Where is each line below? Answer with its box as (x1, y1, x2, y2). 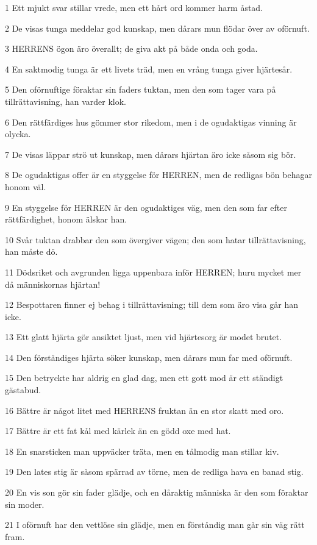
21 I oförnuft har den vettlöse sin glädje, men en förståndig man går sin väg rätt (5, 518, 305, 531)
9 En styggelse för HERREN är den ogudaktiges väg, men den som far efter (5, 201, 288, 213)
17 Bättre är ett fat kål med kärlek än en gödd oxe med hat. (5, 424, 231, 437)
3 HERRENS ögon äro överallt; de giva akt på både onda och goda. (5, 42, 258, 55)
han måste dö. (5, 245, 58, 258)
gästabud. (5, 383, 41, 396)
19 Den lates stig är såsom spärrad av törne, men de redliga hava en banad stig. (5, 465, 304, 478)
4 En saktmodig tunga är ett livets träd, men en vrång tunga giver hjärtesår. (5, 62, 293, 75)
